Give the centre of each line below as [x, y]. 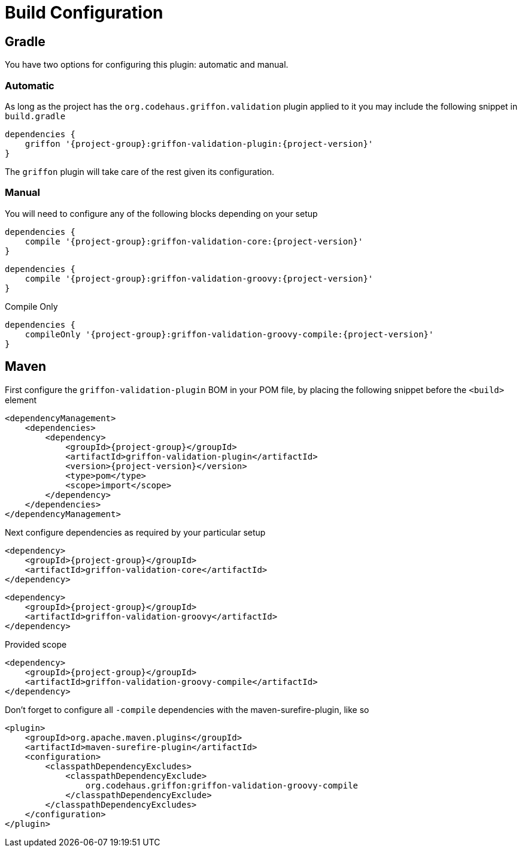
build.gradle [35, 116]
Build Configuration [84, 13]
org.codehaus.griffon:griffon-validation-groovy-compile [222, 785]
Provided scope [36, 644]
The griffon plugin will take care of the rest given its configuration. [140, 171]
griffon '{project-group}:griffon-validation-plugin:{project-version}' [199, 143]
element [21, 400]
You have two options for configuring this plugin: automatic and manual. [147, 65]
